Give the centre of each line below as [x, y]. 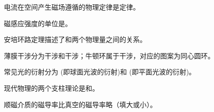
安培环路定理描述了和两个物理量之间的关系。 [75, 39]
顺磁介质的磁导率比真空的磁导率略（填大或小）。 [80, 104]
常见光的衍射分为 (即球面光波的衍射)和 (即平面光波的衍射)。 [100, 72]
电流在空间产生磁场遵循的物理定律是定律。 [72, 7]
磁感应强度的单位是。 [38, 23]
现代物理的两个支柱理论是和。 [51, 88]
